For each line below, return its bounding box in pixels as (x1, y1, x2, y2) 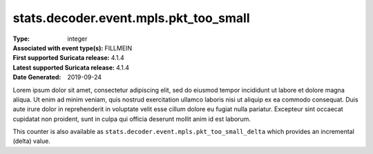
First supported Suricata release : (12, 54, 110, 62)
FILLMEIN (104, 44, 133, 52)
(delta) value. (12, 137, 51, 145)
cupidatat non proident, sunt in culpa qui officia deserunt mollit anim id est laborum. (12, 115, 251, 123)
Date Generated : (12, 73, 61, 81)
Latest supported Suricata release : (12, 63, 115, 72)
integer (67, 35, 88, 43)
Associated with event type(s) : (12, 44, 104, 52)
